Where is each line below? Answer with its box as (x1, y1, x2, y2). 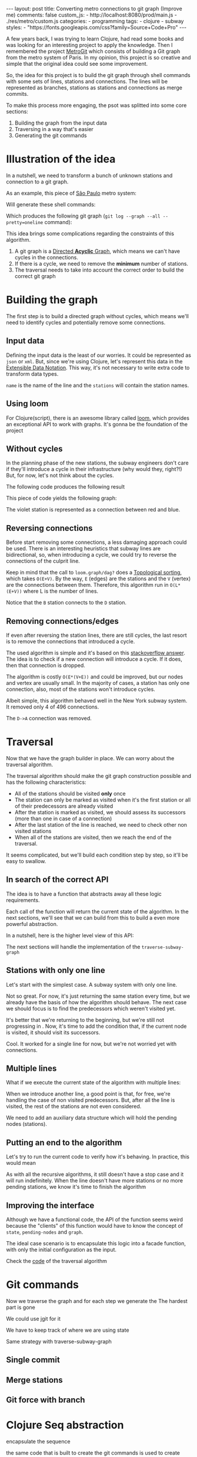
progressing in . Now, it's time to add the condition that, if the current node (6, 1022, 187, 1030)
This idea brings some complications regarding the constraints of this (6, 230, 175, 237)
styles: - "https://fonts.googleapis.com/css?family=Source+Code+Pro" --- (6, 24, 187, 31)
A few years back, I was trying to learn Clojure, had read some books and (6, 35, 184, 42)
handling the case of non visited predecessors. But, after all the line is (6, 1097, 175, 1104)
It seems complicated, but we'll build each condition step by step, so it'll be (6, 851, 188, 858)
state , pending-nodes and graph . (6, 1228, 84, 1235)
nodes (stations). (6, 1121, 47, 1128)
